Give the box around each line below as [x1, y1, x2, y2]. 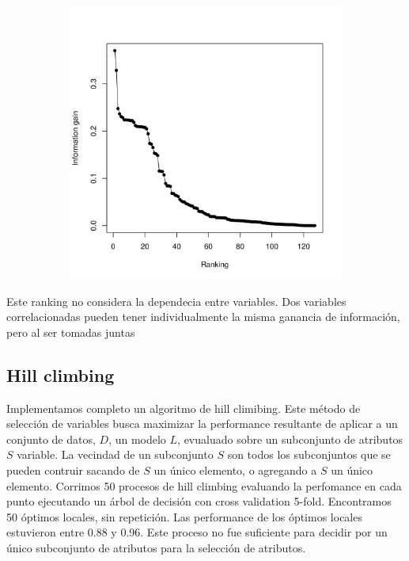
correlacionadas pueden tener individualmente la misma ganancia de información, [6, 308, 400, 325]
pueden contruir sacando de [6, 461, 140, 478]
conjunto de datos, [6, 430, 96, 447]
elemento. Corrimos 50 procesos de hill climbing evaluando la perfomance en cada [6, 477, 402, 494]
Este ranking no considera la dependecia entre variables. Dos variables [6, 292, 347, 309]
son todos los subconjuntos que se [227, 446, 391, 463]
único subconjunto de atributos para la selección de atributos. [6, 539, 306, 555]
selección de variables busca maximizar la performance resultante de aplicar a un [6, 415, 398, 432]
